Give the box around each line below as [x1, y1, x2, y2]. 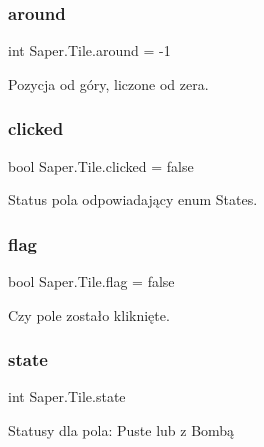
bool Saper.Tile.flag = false [8, 271, 175, 292]
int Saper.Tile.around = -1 [8, 40, 171, 61]
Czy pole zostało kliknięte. [8, 304, 170, 325]
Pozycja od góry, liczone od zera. [8, 73, 209, 94]
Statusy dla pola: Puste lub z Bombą [8, 420, 235, 441]
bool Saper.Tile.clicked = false [8, 155, 194, 176]
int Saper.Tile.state [8, 386, 126, 407]
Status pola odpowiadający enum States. [8, 189, 258, 210]
